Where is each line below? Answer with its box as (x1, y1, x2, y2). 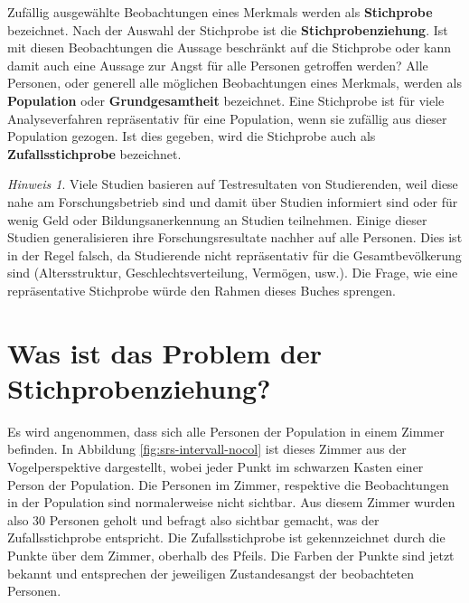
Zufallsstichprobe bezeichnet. (7, 144, 182, 163)
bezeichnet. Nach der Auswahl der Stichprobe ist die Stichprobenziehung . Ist (7, 20, 448, 39)
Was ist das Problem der (7, 334, 322, 371)
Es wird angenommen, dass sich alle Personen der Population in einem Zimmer (7, 421, 445, 440)
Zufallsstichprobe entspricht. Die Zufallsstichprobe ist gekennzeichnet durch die (7, 528, 446, 547)
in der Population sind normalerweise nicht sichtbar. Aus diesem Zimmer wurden (7, 493, 455, 512)
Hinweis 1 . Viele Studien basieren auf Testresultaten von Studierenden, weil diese (7, 174, 458, 193)
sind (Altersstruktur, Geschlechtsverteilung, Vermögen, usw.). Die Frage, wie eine (7, 263, 458, 282)
